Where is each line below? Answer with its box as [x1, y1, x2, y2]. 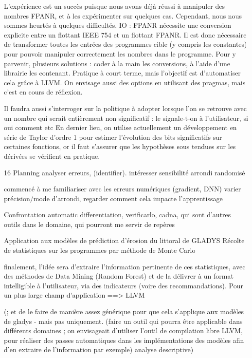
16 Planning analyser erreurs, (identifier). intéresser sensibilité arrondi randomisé [4, 167, 245, 177]
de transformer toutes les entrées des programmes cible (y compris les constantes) [4, 39, 247, 49]
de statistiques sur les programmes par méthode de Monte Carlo [4, 245, 196, 255]
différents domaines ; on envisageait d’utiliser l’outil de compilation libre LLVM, [4, 325, 243, 336]
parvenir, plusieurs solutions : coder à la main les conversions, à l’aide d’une [4, 58, 231, 68]
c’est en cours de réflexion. [4, 87, 83, 97]
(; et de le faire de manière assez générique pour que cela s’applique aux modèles [4, 306, 244, 317]
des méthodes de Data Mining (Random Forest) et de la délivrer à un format [4, 271, 234, 281]
